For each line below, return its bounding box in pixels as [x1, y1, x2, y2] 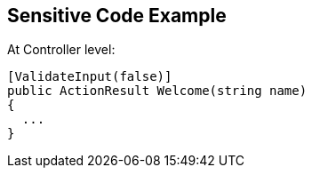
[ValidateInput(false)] [7, 69, 172, 84]
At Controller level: [7, 42, 116, 58]
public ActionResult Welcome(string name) [7, 84, 308, 99]
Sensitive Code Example [7, 4, 227, 27]
